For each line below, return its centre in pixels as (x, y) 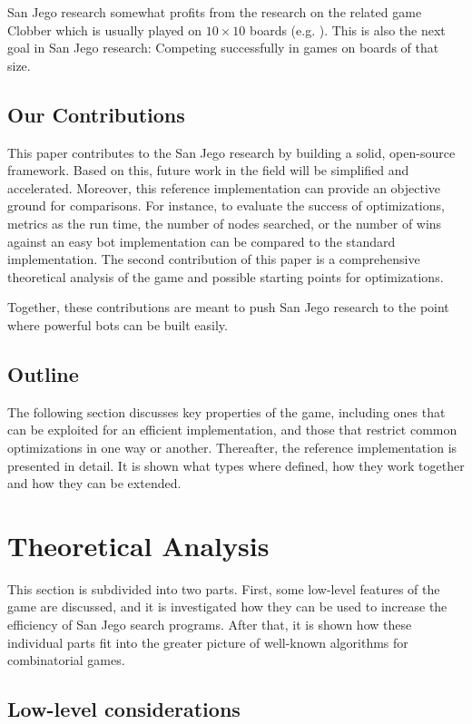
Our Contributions (96, 114)
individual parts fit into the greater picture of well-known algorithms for (208, 642)
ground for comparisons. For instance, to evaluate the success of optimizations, (226, 205)
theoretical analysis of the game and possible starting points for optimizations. (226, 276)
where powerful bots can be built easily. (118, 324)
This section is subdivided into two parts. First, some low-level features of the (224, 588)
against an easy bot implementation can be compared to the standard (202, 241)
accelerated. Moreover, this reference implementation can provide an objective (224, 187)
